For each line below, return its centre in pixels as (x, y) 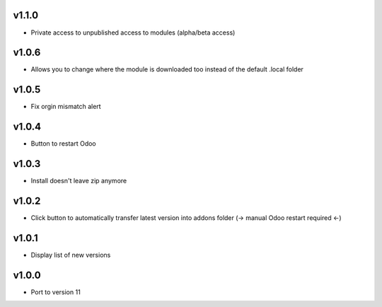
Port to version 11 (56, 292)
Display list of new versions (71, 255)
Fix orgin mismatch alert (66, 107)
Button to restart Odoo (64, 144)
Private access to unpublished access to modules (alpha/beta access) (133, 33)
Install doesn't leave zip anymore (79, 181)
